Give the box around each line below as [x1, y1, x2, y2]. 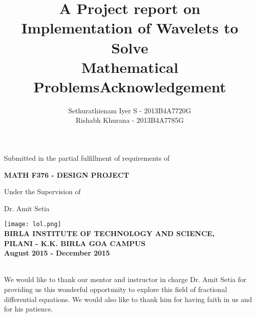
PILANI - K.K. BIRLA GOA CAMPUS [4, 238, 146, 248]
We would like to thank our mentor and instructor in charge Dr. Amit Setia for [4, 274, 247, 285]
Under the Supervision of [4, 186, 81, 197]
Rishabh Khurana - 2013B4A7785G [75, 115, 184, 125]
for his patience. [4, 304, 53, 314]
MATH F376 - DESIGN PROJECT [4, 169, 129, 180]
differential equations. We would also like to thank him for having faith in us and [4, 294, 252, 304]
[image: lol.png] [4, 221, 61, 228]
